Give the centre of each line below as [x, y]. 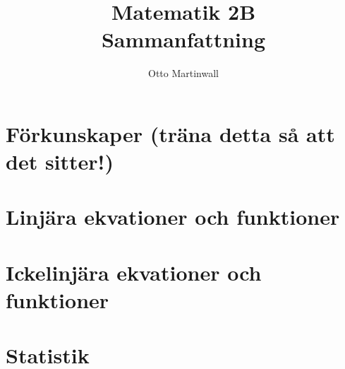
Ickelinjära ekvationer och [134, 272]
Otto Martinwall [183, 73]
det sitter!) [60, 162]
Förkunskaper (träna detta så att [170, 133]
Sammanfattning [183, 39]
